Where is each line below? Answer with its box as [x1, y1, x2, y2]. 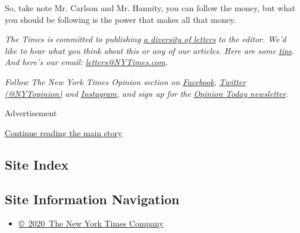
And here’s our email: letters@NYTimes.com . [5, 56, 168, 68]
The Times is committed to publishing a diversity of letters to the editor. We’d [5, 33, 286, 45]
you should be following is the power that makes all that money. [5, 13, 236, 25]
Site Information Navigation [5, 190, 179, 208]
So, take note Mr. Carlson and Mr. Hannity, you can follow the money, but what [5, 2, 296, 13]
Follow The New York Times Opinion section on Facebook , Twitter [5, 75, 246, 87]
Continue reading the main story [5, 126, 122, 139]
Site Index [5, 155, 69, 173]
